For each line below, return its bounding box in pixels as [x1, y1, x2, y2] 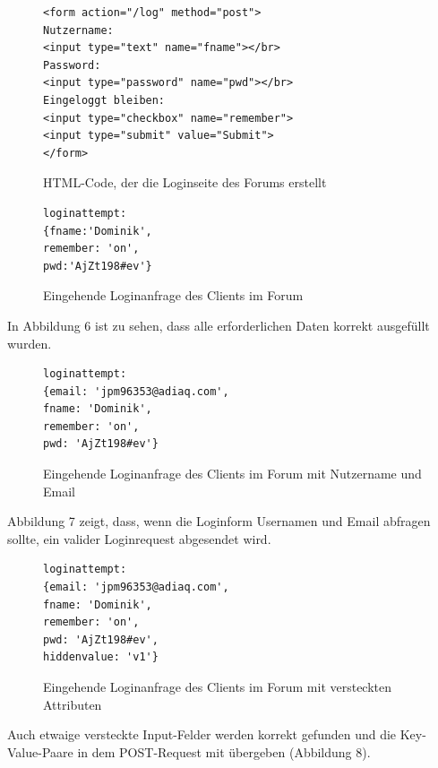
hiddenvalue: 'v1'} [43, 651, 159, 664]
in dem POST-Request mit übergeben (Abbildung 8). [77, 742, 371, 761]
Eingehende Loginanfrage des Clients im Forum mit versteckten [43, 677, 392, 695]
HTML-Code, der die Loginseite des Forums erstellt [43, 173, 327, 192]
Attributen [43, 695, 102, 713]
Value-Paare [7, 742, 73, 761]
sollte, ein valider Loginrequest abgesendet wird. [7, 529, 271, 548]
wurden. [7, 333, 52, 352]
